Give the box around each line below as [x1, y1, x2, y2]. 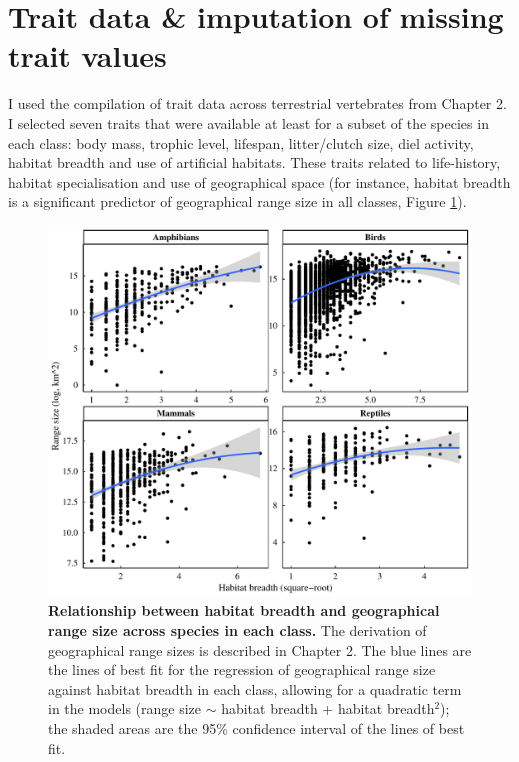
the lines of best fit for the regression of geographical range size [48, 659, 436, 680]
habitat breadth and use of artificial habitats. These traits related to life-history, [8, 152, 501, 173]
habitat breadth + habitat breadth [221, 698, 435, 719]
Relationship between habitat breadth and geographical [48, 600, 440, 621]
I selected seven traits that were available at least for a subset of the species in [8, 112, 489, 133]
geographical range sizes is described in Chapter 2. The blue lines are [48, 639, 472, 660]
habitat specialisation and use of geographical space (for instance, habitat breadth [8, 171, 511, 192]
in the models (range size [48, 698, 202, 719]
